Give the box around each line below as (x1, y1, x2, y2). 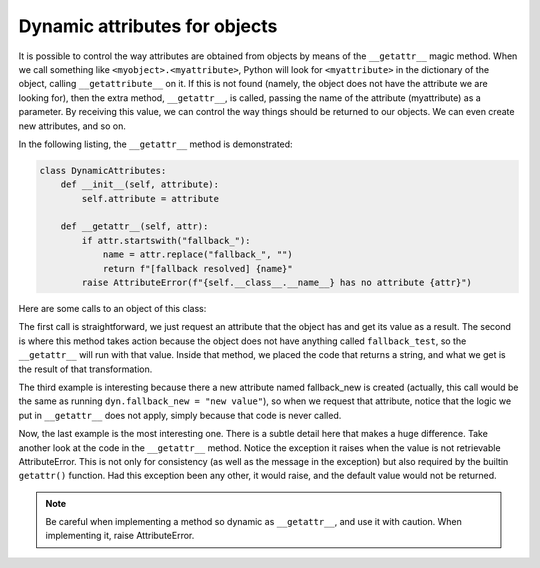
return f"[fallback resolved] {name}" (102, 263, 294, 274)
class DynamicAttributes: (39, 165, 167, 176)
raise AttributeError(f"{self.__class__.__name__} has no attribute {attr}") (81, 277, 472, 288)
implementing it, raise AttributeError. (45, 530, 195, 542)
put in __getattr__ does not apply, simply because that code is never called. (18, 409, 342, 421)
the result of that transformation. (18, 363, 153, 375)
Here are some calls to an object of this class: (18, 302, 207, 314)
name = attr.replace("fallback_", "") (102, 249, 294, 260)
